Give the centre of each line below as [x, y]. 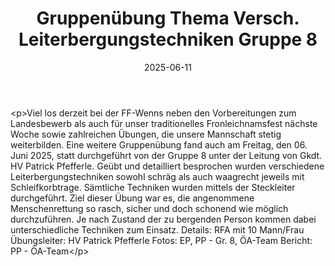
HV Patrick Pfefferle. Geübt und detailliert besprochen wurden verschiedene [167, 166]
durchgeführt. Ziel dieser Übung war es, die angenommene [132, 198]
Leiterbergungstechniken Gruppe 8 [168, 39]
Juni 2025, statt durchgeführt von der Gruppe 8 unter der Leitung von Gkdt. [166, 155]
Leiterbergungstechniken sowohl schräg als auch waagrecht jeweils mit [157, 176]
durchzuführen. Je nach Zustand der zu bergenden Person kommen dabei [163, 219]
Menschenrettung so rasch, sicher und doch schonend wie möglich [149, 208]
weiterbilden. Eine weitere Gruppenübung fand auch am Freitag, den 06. [159, 144]
